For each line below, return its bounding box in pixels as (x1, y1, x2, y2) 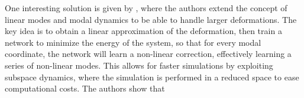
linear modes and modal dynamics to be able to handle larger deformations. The (5, 13, 297, 25)
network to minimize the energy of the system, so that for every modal (5, 36, 261, 48)
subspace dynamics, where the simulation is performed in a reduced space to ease (5, 70, 299, 83)
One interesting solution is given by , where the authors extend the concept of (5, 2, 287, 13)
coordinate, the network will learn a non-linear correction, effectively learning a (5, 48, 292, 60)
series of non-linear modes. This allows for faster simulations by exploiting (5, 59, 273, 71)
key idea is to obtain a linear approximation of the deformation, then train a (5, 25, 282, 37)
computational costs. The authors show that (5, 82, 165, 94)
